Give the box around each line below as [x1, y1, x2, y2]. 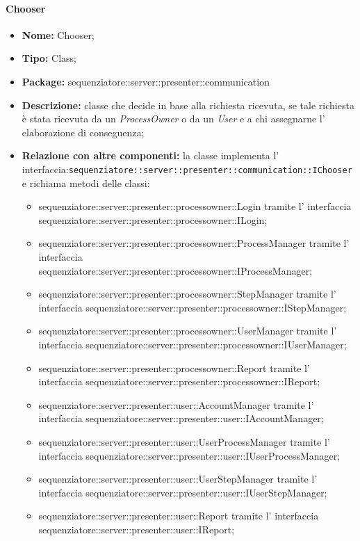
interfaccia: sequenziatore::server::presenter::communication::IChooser [22, 161, 352, 176]
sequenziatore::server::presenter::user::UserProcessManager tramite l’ [38, 434, 330, 449]
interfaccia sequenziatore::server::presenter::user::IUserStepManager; [38, 485, 327, 499]
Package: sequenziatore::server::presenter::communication [22, 74, 270, 88]
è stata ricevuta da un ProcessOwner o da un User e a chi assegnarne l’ [22, 111, 325, 126]
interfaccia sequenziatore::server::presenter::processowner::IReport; [38, 374, 320, 389]
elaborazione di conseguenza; [22, 124, 145, 139]
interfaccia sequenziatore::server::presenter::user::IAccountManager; [38, 411, 324, 426]
